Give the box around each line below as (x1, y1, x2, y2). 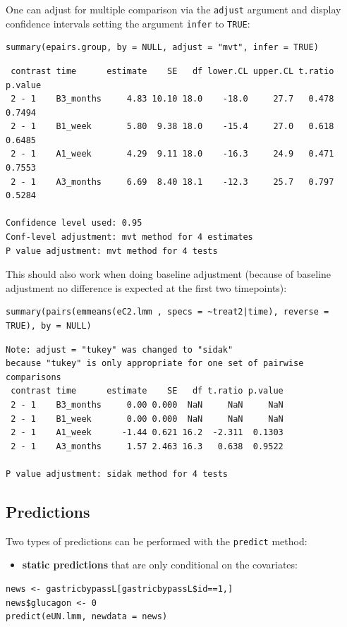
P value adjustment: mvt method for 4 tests (6, 245, 218, 256)
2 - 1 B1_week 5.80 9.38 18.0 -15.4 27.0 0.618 (11, 121, 334, 132)
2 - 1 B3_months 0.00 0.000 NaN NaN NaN (11, 399, 284, 410)
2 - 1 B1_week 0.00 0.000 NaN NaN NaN (11, 413, 284, 424)
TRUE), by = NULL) (6, 321, 92, 331)
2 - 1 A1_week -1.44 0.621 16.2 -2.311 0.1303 (11, 427, 284, 438)
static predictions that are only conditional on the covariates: (22, 557, 298, 572)
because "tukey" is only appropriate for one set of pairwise (6, 358, 304, 369)
